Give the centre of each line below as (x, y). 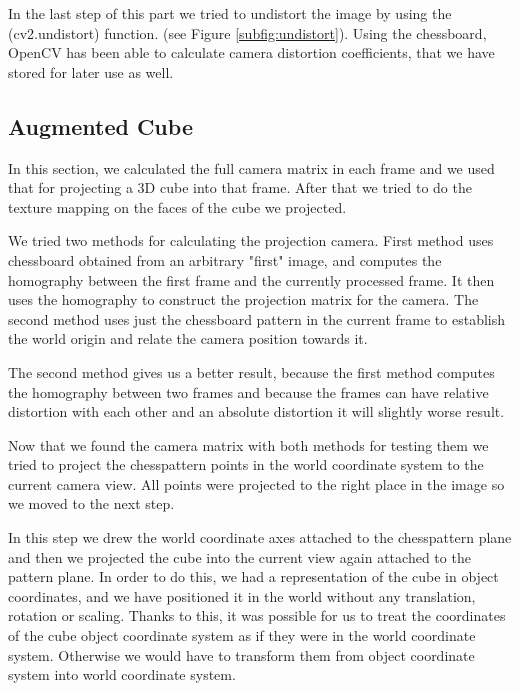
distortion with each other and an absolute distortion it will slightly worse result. (256, 411)
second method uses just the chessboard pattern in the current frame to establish (257, 318)
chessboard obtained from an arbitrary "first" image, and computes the (225, 259)
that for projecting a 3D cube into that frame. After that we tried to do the (240, 187)
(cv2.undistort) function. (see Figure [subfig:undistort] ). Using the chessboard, (247, 32)
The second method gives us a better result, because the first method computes (251, 371)
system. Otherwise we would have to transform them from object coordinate (241, 654)
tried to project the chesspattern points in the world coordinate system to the (246, 464)
